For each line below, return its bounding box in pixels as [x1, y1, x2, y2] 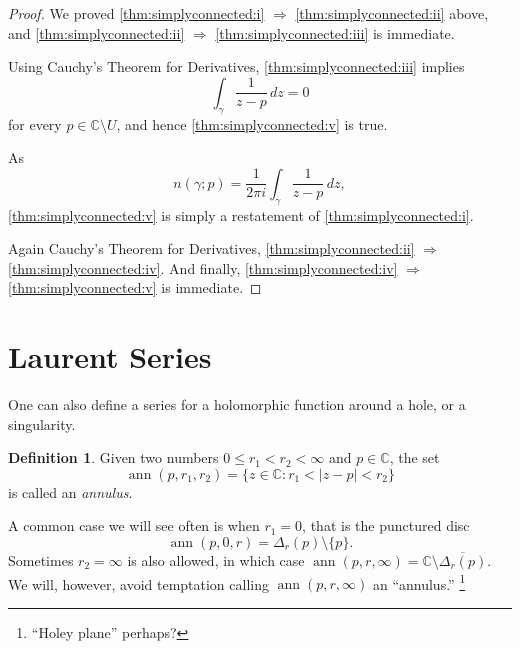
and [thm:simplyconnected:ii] [8, 22, 185, 43]
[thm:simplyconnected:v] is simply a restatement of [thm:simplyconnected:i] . [8, 204, 474, 225]
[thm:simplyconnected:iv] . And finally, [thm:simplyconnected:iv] [8, 257, 398, 278]
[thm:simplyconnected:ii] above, [295, 3, 489, 23]
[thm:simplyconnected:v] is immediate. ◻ [8, 277, 262, 298]
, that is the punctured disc [302, 515, 470, 536]
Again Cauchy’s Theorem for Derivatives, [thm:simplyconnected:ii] [8, 238, 415, 259]
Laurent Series [8, 336, 212, 377]
